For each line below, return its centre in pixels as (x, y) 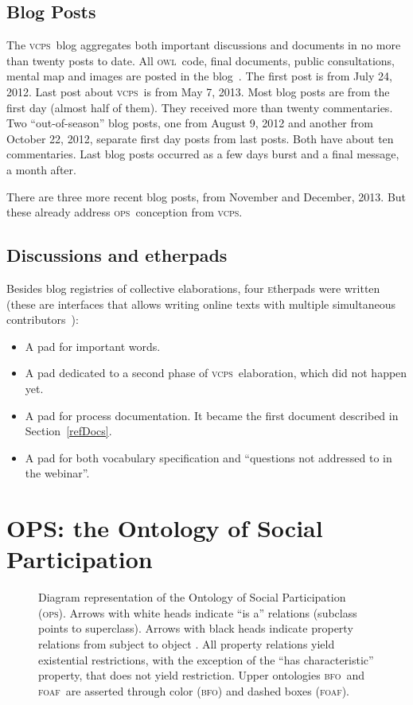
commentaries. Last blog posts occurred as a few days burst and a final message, (203, 154)
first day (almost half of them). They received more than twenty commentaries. (200, 107)
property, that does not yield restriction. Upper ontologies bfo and (202, 675)
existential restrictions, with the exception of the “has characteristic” (206, 659)
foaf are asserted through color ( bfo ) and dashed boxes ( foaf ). (194, 690)
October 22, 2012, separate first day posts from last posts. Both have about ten (200, 138)
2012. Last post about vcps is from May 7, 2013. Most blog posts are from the (198, 91)
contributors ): (43, 319)
